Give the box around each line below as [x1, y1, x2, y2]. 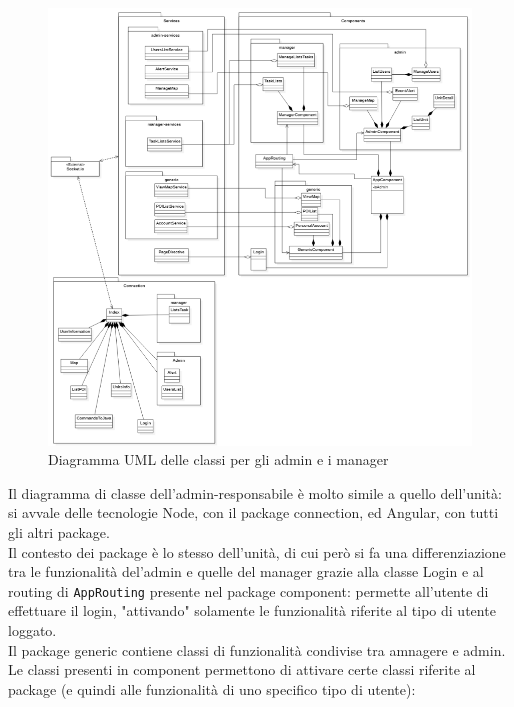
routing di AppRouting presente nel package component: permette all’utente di [8, 580, 489, 601]
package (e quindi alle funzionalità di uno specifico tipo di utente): [8, 678, 416, 699]
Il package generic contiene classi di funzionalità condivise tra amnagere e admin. [8, 639, 506, 660]
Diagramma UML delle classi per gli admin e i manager [48, 449, 389, 470]
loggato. [8, 619, 57, 640]
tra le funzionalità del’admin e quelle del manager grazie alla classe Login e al [8, 561, 484, 582]
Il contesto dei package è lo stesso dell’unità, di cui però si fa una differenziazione [8, 541, 506, 562]
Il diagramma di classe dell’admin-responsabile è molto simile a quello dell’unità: [8, 482, 502, 503]
